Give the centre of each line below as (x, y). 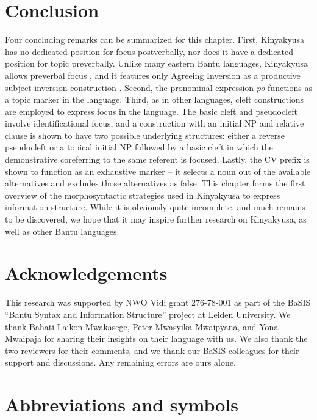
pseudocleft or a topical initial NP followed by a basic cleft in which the (139, 147)
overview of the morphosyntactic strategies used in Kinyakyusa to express (143, 195)
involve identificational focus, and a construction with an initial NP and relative (155, 123)
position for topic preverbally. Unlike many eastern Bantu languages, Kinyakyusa (156, 63)
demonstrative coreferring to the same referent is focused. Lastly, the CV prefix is (157, 159)
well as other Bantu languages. (62, 231)
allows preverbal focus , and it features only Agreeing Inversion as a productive (153, 75)
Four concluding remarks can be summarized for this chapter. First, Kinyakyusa (155, 39)
